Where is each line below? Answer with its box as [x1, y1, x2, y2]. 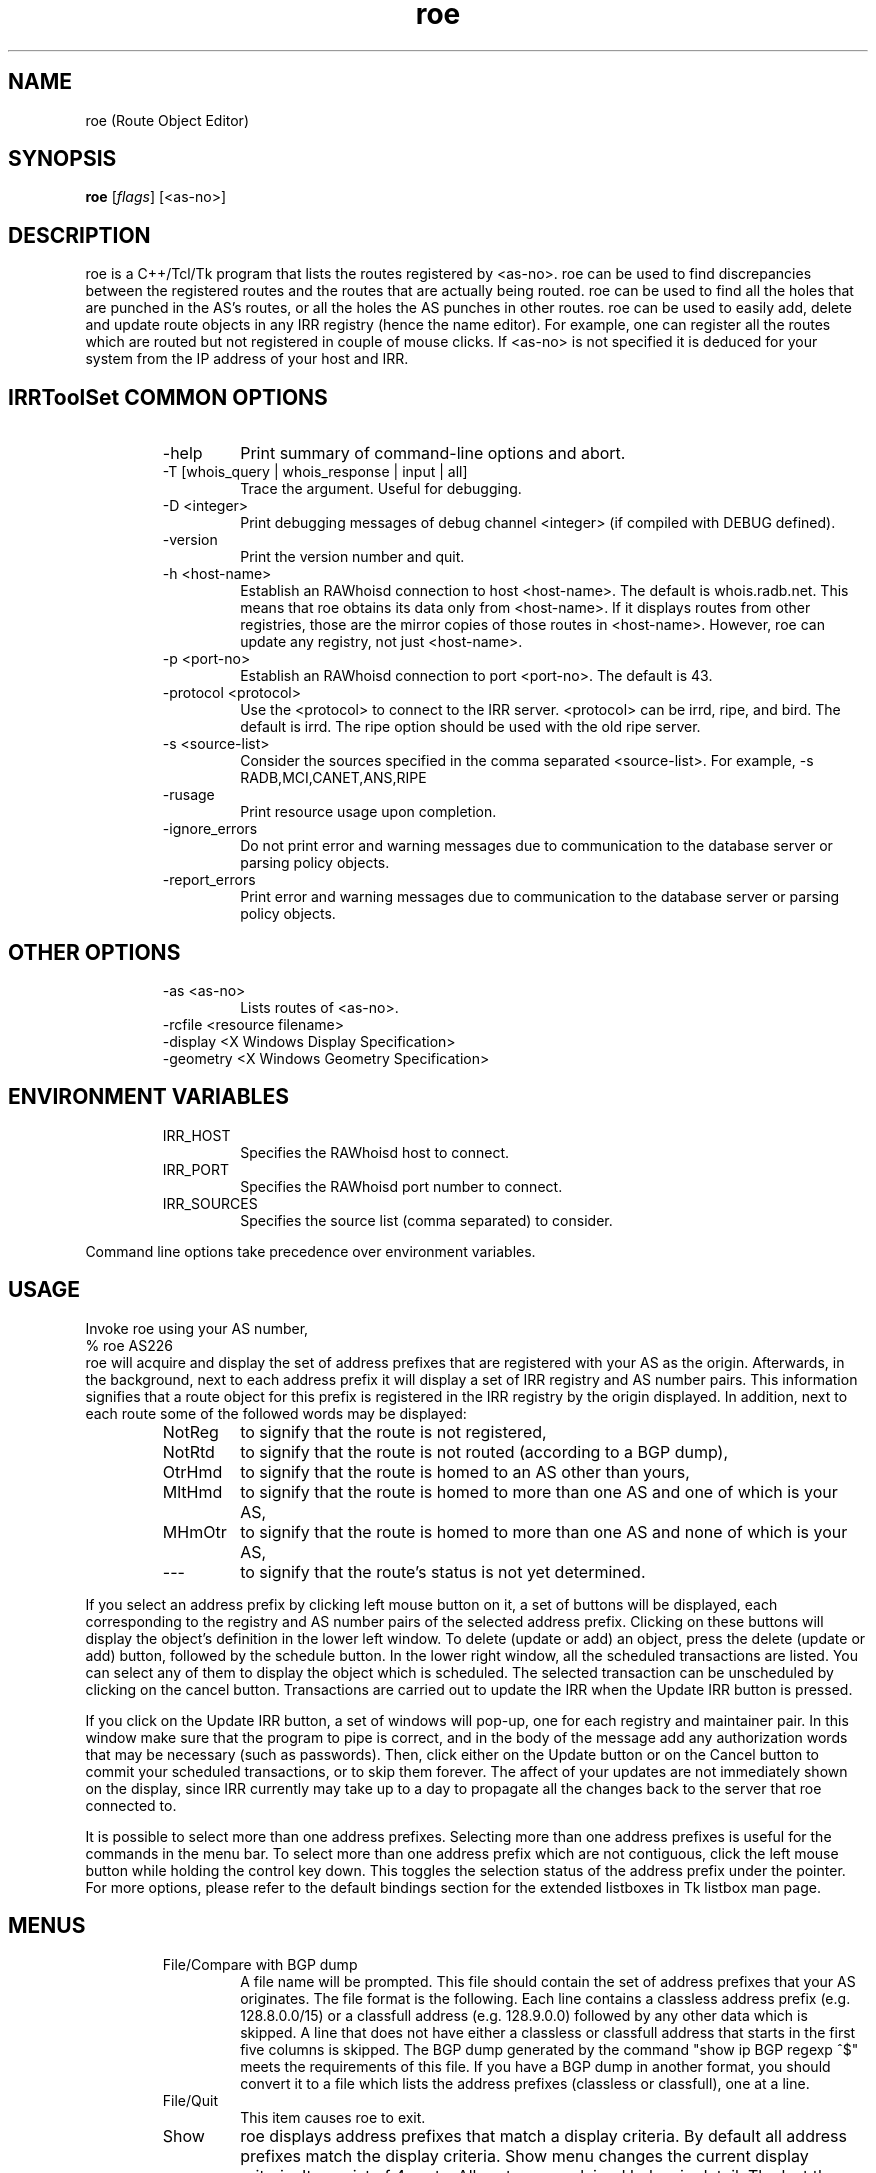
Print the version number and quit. [240, 548, 465, 566]
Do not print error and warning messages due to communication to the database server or [240, 837, 833, 855]
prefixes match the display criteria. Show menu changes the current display [240, 2145, 809, 2166]
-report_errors [162, 871, 256, 889]
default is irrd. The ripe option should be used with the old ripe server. [240, 718, 701, 736]
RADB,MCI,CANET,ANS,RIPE [240, 769, 427, 787]
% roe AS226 [85, 1336, 174, 1354]
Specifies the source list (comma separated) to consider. [240, 1211, 613, 1229]
